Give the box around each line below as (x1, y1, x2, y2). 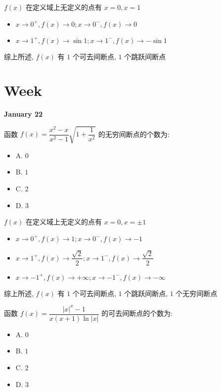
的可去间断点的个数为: (101, 308, 173, 318)
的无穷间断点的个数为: (98, 129, 170, 139)
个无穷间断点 (176, 288, 218, 298)
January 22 (4, 109, 43, 119)
